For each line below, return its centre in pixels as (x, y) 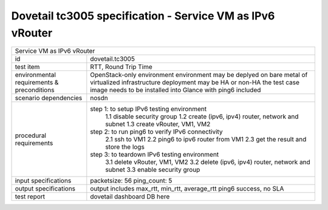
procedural (31, 135)
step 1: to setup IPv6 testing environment (149, 109)
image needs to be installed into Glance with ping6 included (176, 90)
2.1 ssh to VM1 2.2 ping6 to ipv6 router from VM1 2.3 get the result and (206, 140)
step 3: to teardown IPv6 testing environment (155, 155)
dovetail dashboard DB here (130, 197)
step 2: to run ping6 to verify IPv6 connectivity (156, 132)
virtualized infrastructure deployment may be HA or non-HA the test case (195, 83)
